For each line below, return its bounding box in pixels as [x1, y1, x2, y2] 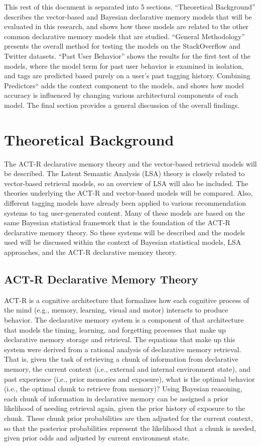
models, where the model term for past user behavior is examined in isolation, [4, 60, 244, 71]
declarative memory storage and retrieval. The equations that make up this [4, 334, 235, 345]
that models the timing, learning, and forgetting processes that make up [4, 324, 226, 335]
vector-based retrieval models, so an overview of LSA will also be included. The [4, 178, 248, 188]
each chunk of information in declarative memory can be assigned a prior [4, 393, 228, 403]
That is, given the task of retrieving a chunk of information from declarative [4, 354, 238, 364]
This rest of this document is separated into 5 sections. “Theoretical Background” [4, 2, 255, 12]
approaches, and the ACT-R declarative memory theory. [4, 247, 177, 257]
